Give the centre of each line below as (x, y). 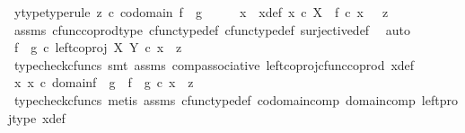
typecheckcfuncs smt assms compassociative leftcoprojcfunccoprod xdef (214, 64)
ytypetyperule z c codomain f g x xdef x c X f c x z (201, 12)
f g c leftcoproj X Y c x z (98, 47)
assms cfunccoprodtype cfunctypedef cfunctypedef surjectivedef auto (212, 29)
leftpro (439, 99)
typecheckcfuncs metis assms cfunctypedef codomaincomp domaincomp (215, 99)
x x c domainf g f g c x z (104, 82)
